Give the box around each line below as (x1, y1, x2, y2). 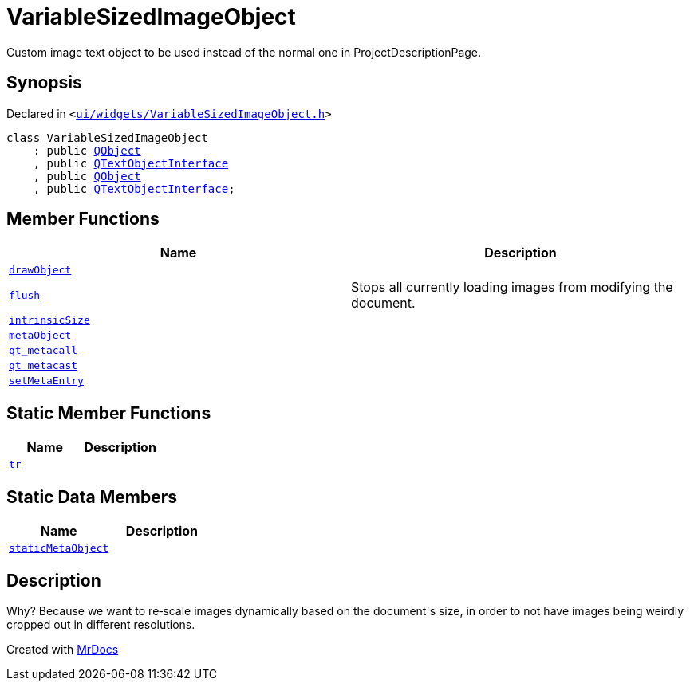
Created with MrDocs (6, 642, 119, 656)
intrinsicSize (9, 314, 90, 327)
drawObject (9, 264, 72, 277)
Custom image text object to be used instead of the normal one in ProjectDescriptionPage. (6, 45, 482, 59)
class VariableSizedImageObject (6, 131, 208, 144)
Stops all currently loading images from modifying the (351, 279, 673, 296)
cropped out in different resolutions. (6, 617, 195, 631)
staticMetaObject (9, 542, 109, 555)
